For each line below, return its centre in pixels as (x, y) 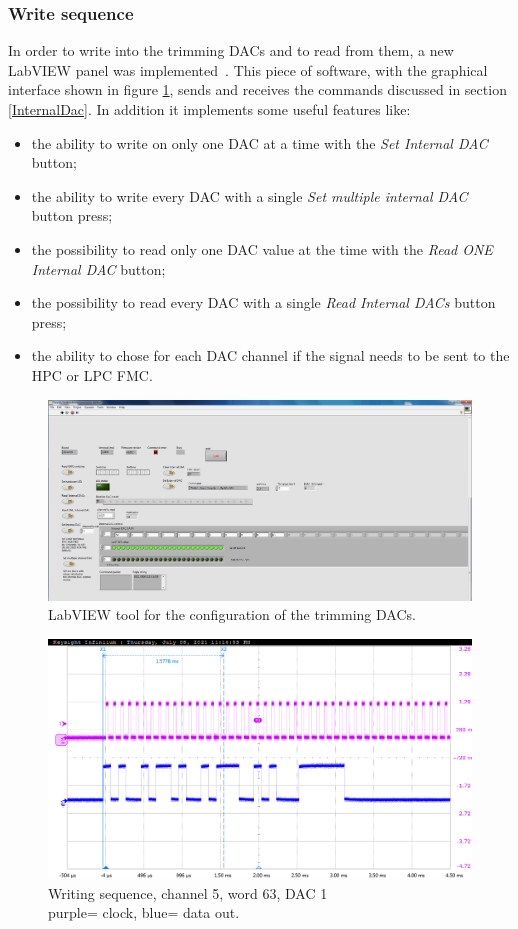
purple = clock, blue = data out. (144, 912)
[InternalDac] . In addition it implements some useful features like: (209, 109)
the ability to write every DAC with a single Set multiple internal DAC (249, 195)
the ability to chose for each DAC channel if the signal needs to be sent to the (270, 355)
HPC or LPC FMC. (92, 374)
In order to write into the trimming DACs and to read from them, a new (231, 50)
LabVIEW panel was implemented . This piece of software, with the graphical (248, 69)
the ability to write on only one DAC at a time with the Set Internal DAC (259, 142)
